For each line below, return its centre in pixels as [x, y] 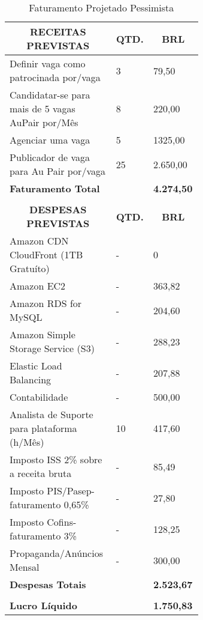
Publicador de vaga [50, 157]
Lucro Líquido [44, 605]
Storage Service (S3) [52, 348]
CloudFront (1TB [46, 254]
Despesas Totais [48, 584]
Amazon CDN [39, 241]
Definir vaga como [48, 63]
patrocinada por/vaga [55, 77]
